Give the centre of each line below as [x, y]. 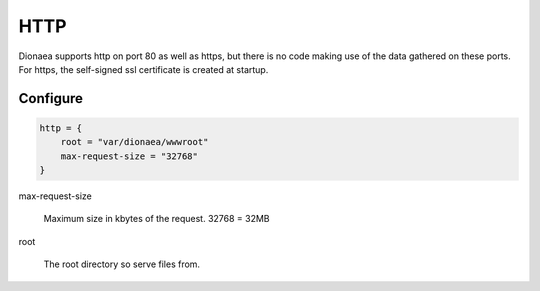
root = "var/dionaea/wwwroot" [134, 142]
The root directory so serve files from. [121, 264]
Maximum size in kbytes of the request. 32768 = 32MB [156, 219]
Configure [51, 98]
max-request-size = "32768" [129, 156]
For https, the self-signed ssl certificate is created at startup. [143, 69]
